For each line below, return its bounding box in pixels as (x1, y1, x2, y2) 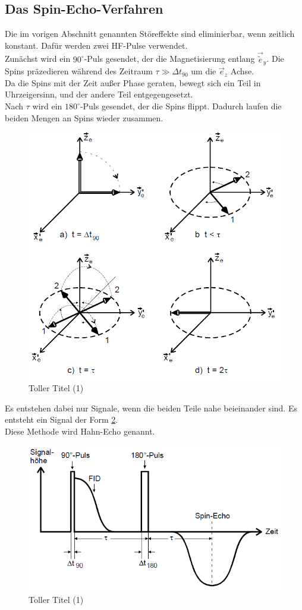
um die (191, 65, 216, 77)
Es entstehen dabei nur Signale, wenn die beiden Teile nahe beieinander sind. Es (5, 401, 297, 414)
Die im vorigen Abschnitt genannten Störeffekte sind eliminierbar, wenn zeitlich (5, 27, 295, 40)
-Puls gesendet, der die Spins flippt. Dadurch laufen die (80, 100, 282, 112)
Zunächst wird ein (5, 52, 71, 65)
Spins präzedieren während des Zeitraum (5, 65, 153, 77)
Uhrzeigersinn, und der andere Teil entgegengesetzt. (5, 88, 193, 100)
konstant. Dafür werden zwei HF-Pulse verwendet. (5, 39, 188, 51)
